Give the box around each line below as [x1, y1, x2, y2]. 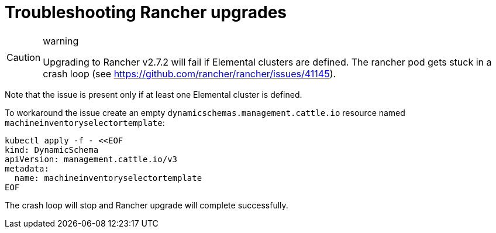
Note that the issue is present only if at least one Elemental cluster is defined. [5, 89, 302, 100]
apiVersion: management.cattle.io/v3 [5, 154, 178, 164]
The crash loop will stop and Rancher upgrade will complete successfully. [5, 200, 288, 210]
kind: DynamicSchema [5, 145, 99, 155]
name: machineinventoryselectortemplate [14, 173, 202, 183]
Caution [6, 51, 41, 63]
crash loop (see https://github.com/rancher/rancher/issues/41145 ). [43, 67, 336, 80]
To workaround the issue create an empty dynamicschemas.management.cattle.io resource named [5, 107, 405, 118]
